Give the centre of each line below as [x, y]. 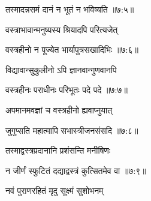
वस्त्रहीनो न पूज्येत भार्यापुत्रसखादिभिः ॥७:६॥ [72, 49]
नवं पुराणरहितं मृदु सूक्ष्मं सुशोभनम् [55, 190]
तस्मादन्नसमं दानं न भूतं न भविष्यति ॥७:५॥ [70, 9]
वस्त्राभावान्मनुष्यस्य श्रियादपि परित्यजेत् [62, 29]
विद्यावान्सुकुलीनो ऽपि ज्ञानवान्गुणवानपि [61, 69]
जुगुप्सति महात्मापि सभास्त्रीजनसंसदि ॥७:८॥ [72, 130]
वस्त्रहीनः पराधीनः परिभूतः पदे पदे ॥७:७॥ [67, 90]
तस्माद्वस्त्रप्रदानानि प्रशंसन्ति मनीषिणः [58, 150]
